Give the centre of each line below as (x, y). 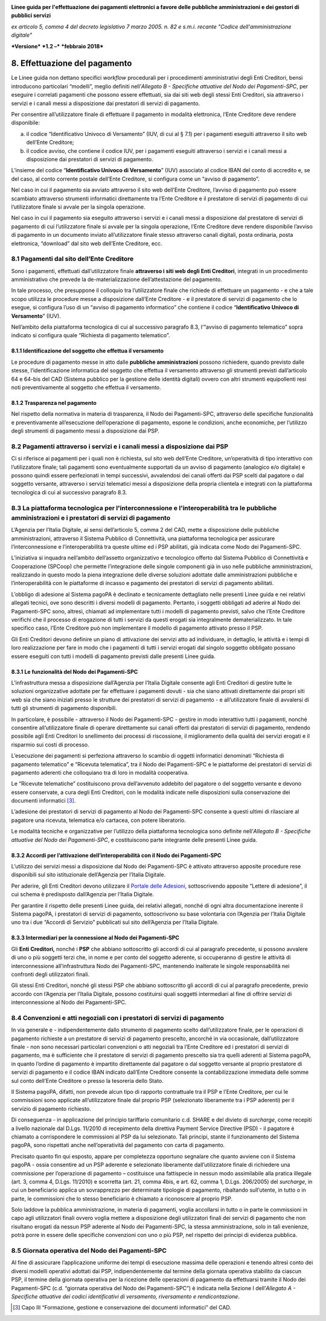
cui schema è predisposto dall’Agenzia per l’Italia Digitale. (83, 894)
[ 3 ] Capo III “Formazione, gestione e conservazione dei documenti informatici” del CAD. (122, 1308)
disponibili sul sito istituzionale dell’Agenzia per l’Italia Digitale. (88, 875)
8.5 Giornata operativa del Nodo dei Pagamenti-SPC (89, 1251)
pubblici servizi (31, 16)
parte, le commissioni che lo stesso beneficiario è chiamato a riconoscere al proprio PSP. (122, 1198)
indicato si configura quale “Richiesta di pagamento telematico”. (91, 335)
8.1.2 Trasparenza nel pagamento (54, 402)
